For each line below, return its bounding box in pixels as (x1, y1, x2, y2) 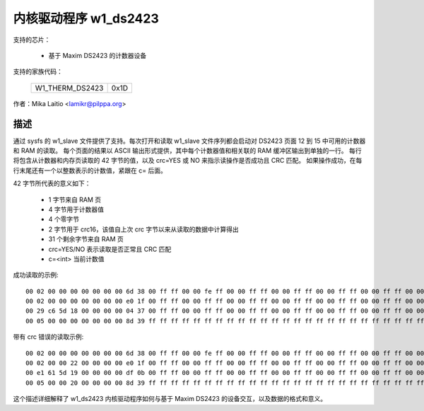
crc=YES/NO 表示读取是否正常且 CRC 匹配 (48, 245, 172, 253)
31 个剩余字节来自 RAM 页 (48, 235, 124, 243)
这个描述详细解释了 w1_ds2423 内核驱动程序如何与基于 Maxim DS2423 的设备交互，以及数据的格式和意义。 (13, 395, 327, 403)
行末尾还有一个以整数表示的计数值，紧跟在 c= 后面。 (13, 166, 167, 175)
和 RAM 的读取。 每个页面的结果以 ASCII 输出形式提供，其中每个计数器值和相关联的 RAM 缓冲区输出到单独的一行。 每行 (13, 146, 362, 155)
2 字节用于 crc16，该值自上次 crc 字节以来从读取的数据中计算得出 (48, 225, 240, 233)
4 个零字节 (48, 215, 79, 224)
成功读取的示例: (13, 271, 59, 279)
